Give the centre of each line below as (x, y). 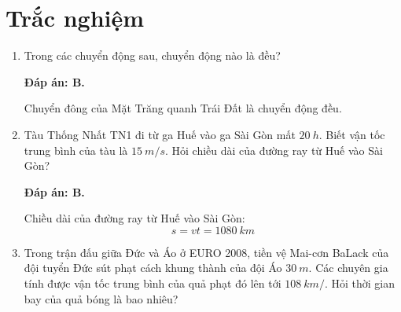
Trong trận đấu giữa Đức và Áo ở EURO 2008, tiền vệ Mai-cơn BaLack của (206, 252)
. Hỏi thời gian (359, 283)
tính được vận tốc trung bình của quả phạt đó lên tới (153, 283)
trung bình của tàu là (76, 150)
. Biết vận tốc (352, 134)
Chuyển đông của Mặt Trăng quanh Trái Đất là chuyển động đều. (183, 108)
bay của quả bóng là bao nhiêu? (101, 298)
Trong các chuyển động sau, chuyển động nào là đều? (152, 55)
